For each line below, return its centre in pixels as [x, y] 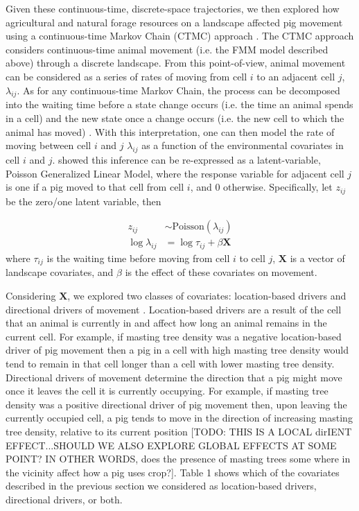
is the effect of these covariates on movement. [221, 272]
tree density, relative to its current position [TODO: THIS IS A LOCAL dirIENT [179, 432]
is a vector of [317, 258]
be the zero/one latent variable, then [84, 201]
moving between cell [49, 145]
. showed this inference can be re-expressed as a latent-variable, [186, 159]
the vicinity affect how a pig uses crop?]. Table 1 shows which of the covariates [173, 472]
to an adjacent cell [296, 76]
